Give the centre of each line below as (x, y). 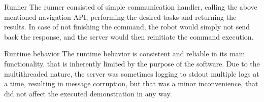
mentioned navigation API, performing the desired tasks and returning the (120, 16)
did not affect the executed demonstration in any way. (88, 93)
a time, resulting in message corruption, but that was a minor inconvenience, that (131, 83)
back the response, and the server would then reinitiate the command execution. (129, 36)
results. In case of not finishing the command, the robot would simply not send (127, 27)
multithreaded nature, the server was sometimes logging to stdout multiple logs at (132, 73)
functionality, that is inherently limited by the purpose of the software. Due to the (132, 63)
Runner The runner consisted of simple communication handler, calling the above (131, 7)
